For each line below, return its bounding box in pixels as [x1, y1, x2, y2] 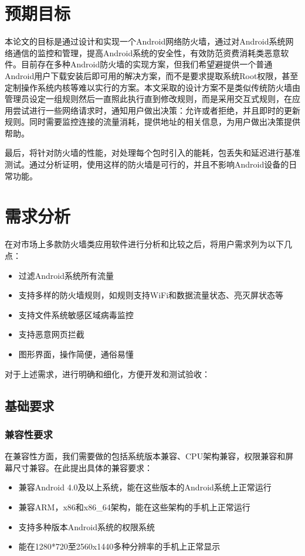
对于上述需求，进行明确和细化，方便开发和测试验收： [5, 367, 210, 380]
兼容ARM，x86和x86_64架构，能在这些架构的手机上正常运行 [18, 500, 250, 513]
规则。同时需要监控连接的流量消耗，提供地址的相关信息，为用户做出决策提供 [5, 115, 300, 128]
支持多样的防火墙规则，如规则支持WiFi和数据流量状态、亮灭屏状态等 [18, 289, 284, 301]
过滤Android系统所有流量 [18, 269, 114, 281]
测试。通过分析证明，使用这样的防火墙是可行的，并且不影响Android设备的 [5, 158, 289, 170]
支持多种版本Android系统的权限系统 [18, 520, 155, 533]
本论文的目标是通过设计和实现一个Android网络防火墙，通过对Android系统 [5, 35, 286, 47]
